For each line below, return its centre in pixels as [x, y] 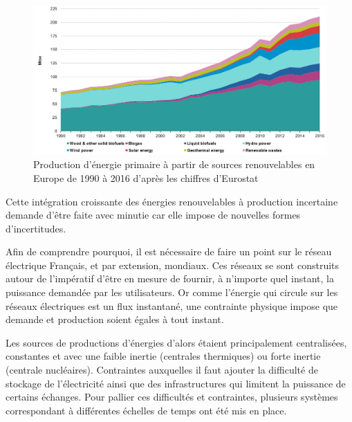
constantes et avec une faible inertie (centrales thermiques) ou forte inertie [163, 356]
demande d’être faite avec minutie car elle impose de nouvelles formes [153, 215]
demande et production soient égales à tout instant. [115, 319]
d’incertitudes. [36, 228]
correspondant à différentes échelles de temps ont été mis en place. [146, 410]
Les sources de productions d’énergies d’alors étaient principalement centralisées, [176, 342]
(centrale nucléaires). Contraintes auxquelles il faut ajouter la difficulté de [162, 370]
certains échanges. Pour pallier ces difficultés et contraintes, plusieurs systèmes [172, 397]
